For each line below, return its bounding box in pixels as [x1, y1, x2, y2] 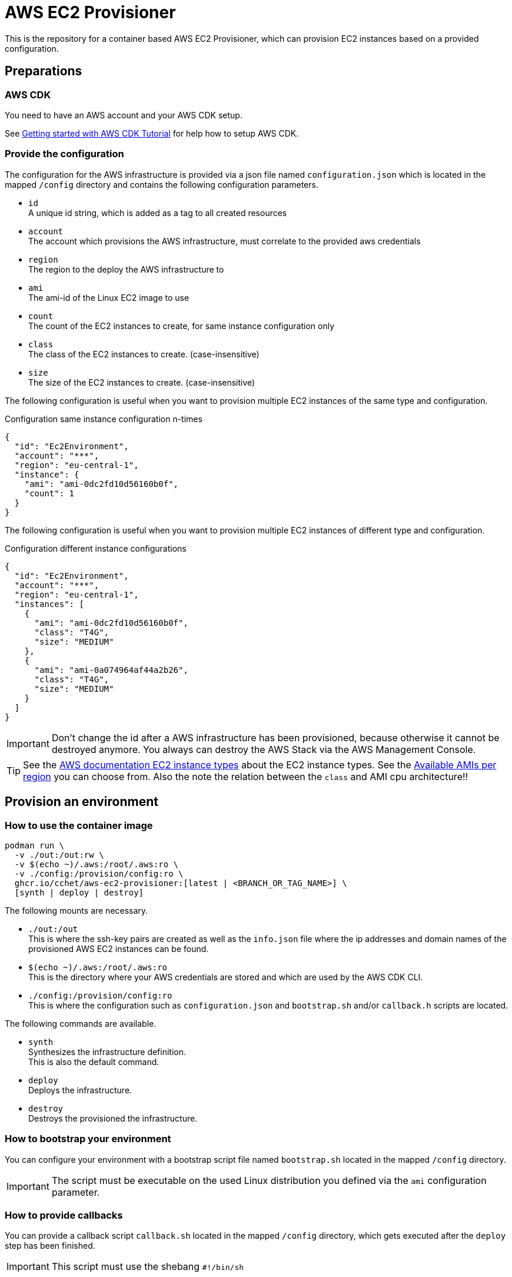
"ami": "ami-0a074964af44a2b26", [34, 665, 188, 675]
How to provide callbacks [5, 1209, 123, 1222]
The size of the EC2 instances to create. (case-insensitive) [28, 377, 255, 387]
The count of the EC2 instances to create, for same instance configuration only [28, 320, 335, 331]
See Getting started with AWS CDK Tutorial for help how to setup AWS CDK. [5, 128, 299, 138]
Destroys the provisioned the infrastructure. [28, 1113, 198, 1123]
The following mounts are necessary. [5, 905, 148, 916]
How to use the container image [5, 819, 153, 831]
